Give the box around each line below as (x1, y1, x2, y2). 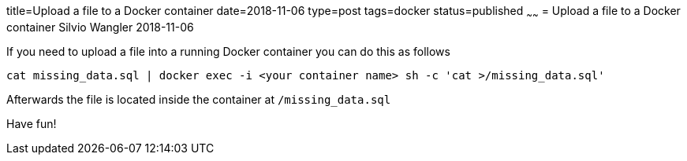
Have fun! (6, 116, 57, 130)
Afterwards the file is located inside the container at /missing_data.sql (6, 92, 391, 106)
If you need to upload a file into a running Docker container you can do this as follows (6, 44, 450, 58)
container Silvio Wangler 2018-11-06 (6, 20, 194, 34)
